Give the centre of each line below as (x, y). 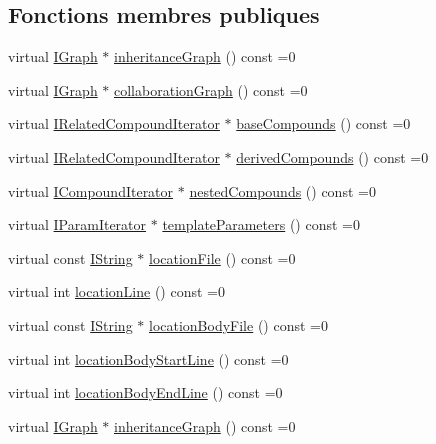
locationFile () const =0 (222, 257)
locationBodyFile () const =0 (238, 324)
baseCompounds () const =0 (323, 123)
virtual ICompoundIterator (91, 190)
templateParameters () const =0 (261, 224)
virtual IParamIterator (77, 224)
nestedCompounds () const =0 (282, 190)
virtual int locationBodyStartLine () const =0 (148, 358)
